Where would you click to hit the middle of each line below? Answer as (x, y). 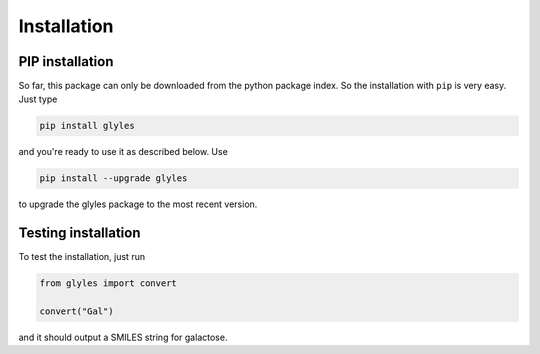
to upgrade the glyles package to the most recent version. (138, 204)
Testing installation (79, 233)
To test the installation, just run (81, 257)
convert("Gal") (76, 311)
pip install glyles (87, 126)
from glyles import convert (108, 283)
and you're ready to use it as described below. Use (123, 152)
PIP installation (66, 61)
